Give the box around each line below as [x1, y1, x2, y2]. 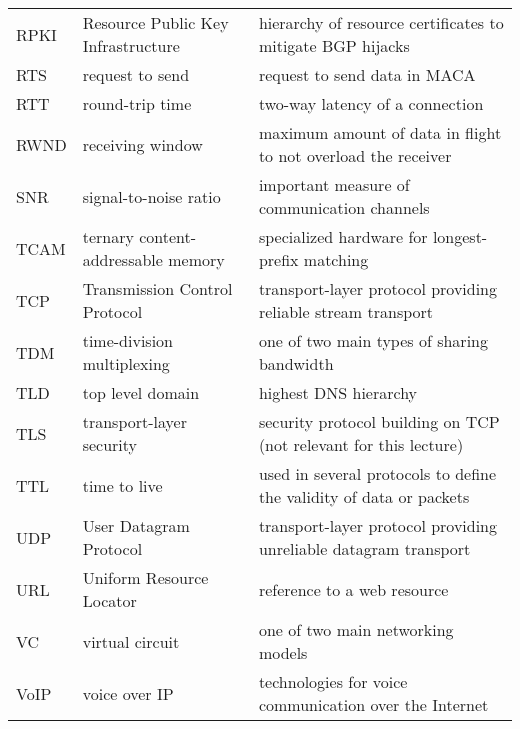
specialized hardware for [258, 225, 428, 248]
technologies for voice [258, 670, 408, 693]
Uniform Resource [82, 566, 209, 589]
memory [168, 248, 225, 271]
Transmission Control [82, 277, 233, 300]
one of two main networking [258, 618, 454, 641]
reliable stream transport [258, 300, 434, 323]
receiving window [82, 132, 203, 156]
